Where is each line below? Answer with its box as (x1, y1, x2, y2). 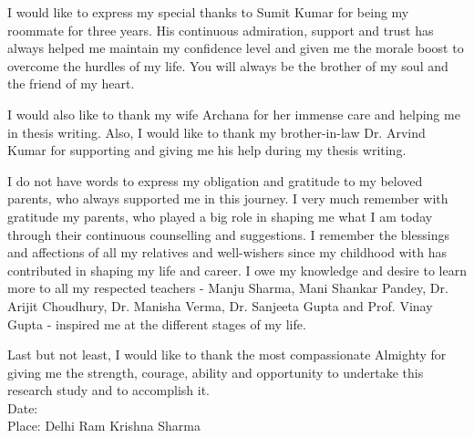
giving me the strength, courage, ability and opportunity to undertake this (7, 362, 424, 381)
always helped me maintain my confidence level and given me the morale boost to (7, 38, 464, 57)
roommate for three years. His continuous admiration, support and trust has (7, 20, 434, 39)
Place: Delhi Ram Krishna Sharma (7, 416, 201, 435)
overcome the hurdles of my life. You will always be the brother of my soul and (7, 56, 448, 75)
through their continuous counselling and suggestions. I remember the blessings (7, 224, 449, 244)
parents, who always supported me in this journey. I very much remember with (7, 189, 448, 208)
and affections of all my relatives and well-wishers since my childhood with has (7, 243, 447, 262)
